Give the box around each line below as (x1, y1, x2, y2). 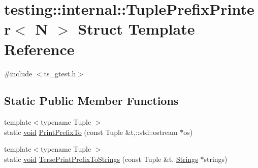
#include (4, 68, 33, 78)
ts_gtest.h (44, 68, 76, 78)
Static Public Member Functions (4, 93, 179, 108)
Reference (4, 38, 75, 59)
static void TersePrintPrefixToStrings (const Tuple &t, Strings (4, 154, 198, 164)
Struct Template (78, 18, 195, 39)
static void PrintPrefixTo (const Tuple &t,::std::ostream (4, 126, 178, 137)
